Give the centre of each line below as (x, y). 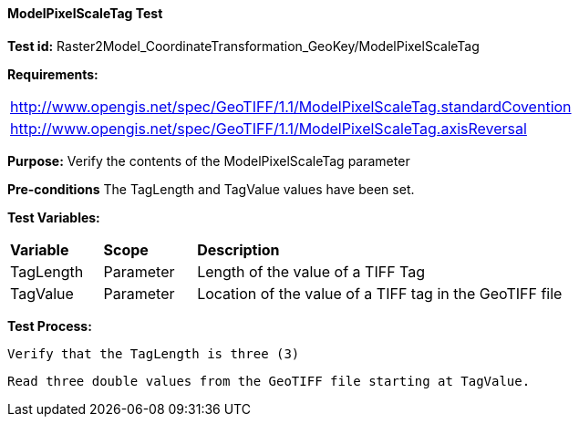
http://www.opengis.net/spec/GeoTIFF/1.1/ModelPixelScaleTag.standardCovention (291, 106)
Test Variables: (54, 217)
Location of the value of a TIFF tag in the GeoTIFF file (380, 293)
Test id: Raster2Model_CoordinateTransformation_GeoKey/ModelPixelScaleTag (243, 46)
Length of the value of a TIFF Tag (311, 271)
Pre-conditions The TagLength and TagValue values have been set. (211, 189)
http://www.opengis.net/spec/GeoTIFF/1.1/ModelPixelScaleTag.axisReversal (269, 128)
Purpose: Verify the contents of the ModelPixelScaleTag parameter (209, 160)
